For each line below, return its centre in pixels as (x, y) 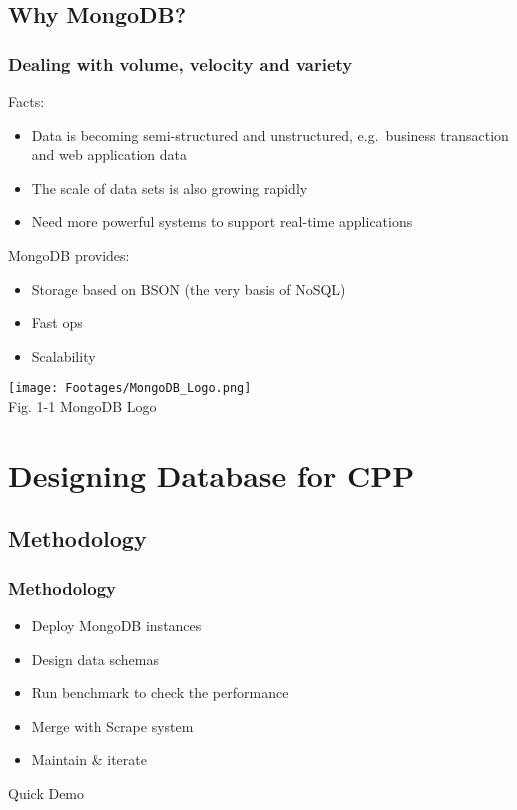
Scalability (63, 355)
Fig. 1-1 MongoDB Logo (82, 406)
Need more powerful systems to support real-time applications (222, 221)
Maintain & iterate (89, 759)
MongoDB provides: (69, 254)
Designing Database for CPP (211, 474)
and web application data (109, 154)
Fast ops (57, 322)
